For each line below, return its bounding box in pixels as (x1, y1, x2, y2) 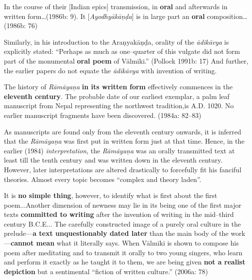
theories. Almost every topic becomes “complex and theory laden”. (4, 174, 202, 184)
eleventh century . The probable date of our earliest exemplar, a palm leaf (4, 91, 230, 101)
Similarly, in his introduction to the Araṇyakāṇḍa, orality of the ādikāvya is (4, 36, 229, 47)
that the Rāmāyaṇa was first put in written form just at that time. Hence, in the (4, 136, 245, 146)
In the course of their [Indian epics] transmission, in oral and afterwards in (4, 1, 228, 11)
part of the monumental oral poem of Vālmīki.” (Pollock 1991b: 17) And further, (4, 55, 249, 66)
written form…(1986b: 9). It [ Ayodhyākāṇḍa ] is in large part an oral (4, 11, 205, 21)
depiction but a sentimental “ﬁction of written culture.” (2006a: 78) (4, 266, 208, 276)
